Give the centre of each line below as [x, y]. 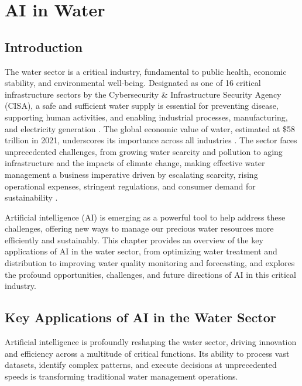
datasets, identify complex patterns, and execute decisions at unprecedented [141, 365]
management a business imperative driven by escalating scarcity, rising [131, 174]
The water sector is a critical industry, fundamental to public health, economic [146, 71]
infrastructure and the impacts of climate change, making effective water [135, 163]
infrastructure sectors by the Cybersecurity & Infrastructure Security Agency [143, 94]
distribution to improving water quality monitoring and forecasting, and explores [150, 263]
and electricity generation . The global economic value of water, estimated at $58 [150, 128]
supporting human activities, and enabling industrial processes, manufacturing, [146, 117]
